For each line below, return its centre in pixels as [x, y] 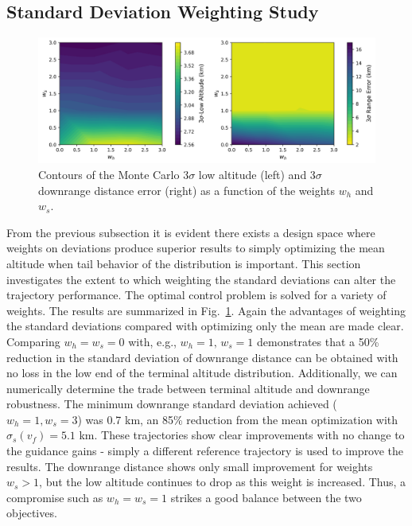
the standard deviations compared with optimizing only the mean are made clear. [205, 326]
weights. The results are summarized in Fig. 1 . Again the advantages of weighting [206, 310]
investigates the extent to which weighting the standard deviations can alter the [201, 279]
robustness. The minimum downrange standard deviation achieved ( [172, 404]
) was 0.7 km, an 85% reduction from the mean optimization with [238, 419]
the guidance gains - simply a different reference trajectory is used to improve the [205, 451]
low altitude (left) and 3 [257, 174]
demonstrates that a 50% [318, 341]
